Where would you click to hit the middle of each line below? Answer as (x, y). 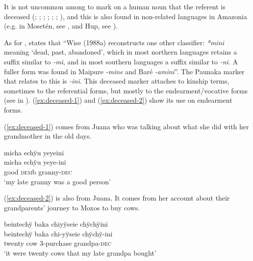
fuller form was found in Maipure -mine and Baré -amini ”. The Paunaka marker (124, 71)
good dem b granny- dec (38, 171)
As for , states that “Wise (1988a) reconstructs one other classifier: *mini (114, 42)
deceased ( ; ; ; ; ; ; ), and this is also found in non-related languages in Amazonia (126, 16)
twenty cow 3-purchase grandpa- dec (58, 243)
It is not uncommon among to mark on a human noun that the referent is (115, 6)
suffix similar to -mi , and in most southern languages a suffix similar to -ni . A (121, 61)
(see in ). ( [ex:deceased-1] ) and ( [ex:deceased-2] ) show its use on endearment (118, 100)
